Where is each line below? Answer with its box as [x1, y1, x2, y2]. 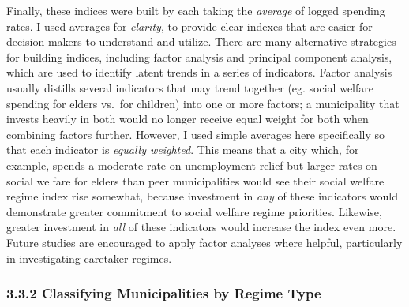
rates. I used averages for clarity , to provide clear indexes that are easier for [6, 17, 373, 34]
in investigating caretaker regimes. [6, 249, 172, 266]
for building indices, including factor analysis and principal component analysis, [6, 48, 392, 65]
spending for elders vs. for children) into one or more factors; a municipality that [6, 95, 400, 111]
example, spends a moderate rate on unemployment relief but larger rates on [6, 156, 377, 173]
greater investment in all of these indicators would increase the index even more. [6, 219, 396, 235]
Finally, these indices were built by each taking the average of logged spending [6, 2, 385, 18]
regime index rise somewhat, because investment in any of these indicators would [6, 188, 399, 204]
